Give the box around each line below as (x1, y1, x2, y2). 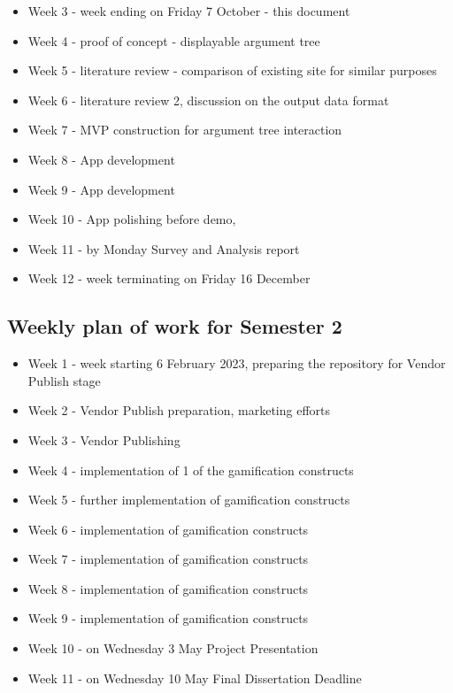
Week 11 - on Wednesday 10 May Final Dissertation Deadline (27, 668, 362, 687)
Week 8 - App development (27, 150, 175, 168)
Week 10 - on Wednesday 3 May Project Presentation (27, 639, 319, 658)
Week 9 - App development (27, 180, 175, 198)
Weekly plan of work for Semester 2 (7, 312, 342, 340)
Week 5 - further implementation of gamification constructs (27, 490, 350, 509)
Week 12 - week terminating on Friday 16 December (27, 269, 311, 288)
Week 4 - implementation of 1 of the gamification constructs (27, 460, 354, 479)
